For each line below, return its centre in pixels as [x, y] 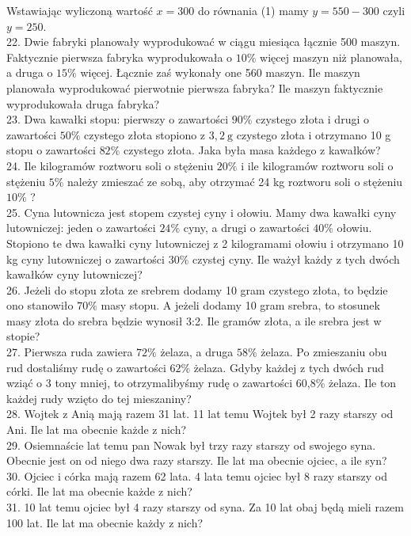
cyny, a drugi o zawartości [246, 228]
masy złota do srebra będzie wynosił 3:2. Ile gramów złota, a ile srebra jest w [194, 320]
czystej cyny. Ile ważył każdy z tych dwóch [296, 258]
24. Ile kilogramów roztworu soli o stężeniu [110, 165]
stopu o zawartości [51, 150]
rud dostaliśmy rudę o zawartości [86, 367]
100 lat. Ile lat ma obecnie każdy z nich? [105, 522]
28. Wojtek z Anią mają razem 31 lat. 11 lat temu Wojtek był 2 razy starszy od [200, 414]
